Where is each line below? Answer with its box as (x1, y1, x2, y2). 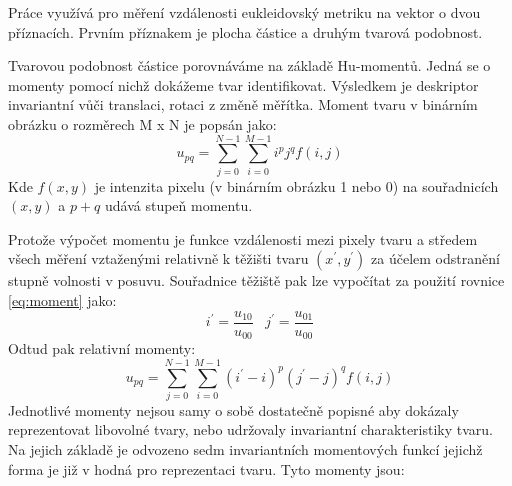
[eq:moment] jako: (8, 290, 117, 311)
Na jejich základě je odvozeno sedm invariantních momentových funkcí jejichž (8, 439, 483, 460)
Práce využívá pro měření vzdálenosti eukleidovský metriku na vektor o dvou (8, 2, 481, 22)
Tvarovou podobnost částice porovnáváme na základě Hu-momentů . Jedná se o (8, 55, 491, 76)
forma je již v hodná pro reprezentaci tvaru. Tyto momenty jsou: (8, 458, 405, 479)
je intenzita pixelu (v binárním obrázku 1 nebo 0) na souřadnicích (94, 175, 499, 196)
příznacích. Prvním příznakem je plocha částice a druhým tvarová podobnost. (8, 21, 483, 42)
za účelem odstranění (371, 248, 500, 269)
